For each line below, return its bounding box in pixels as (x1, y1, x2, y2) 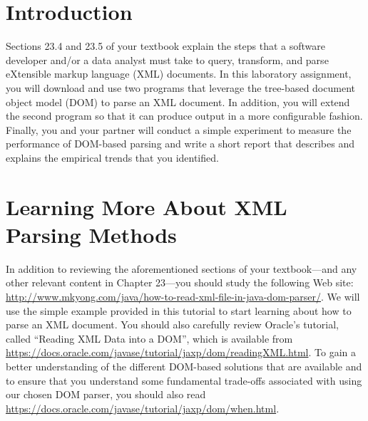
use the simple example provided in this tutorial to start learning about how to (6, 303, 352, 318)
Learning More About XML (6, 192, 287, 221)
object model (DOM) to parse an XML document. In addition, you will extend (6, 94, 350, 109)
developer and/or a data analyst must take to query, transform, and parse (6, 52, 329, 67)
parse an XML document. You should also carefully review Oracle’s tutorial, (6, 317, 339, 332)
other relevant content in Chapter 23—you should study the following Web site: (6, 275, 354, 290)
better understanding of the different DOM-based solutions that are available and (6, 358, 362, 373)
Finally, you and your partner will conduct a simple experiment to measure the (6, 122, 352, 137)
